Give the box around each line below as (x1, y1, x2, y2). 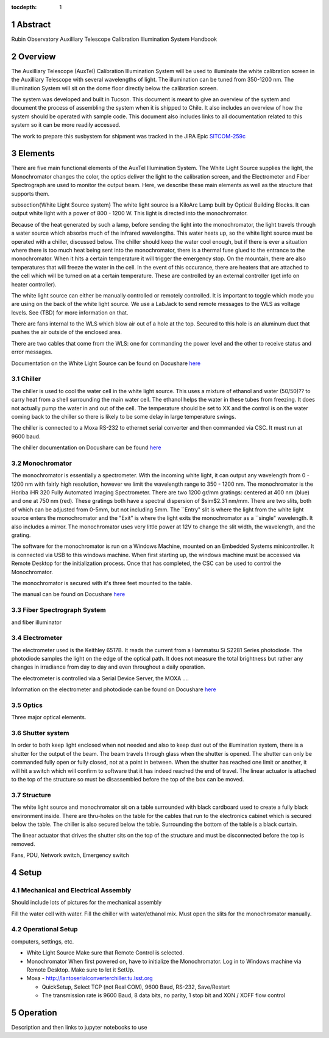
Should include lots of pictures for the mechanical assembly (11, 899, 162, 906)
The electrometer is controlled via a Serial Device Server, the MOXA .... (11, 674, 189, 682)
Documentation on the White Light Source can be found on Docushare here (11, 360, 201, 367)
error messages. (11, 348, 53, 356)
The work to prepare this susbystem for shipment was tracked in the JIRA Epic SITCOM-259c (11, 132, 246, 140)
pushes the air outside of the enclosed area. (11, 329, 122, 336)
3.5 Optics (11, 701, 43, 709)
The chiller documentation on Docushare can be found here (11, 444, 161, 451)
